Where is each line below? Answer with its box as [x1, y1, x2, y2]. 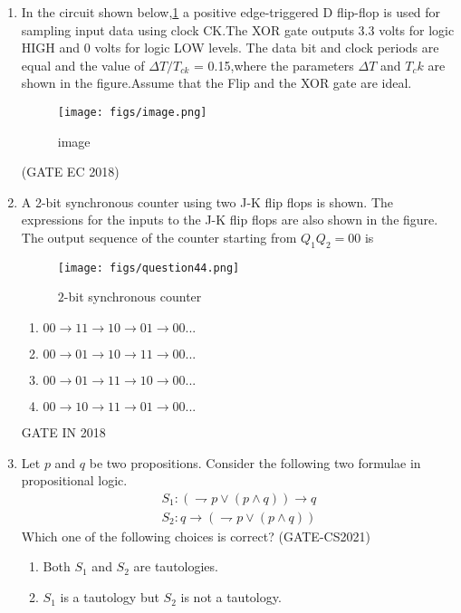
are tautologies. [133, 557, 218, 576]
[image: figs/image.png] [57, 105, 207, 119]
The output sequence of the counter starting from [21, 228, 297, 246]
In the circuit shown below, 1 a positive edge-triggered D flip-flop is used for [21, 3, 441, 21]
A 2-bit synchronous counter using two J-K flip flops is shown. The [21, 192, 394, 211]
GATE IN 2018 [21, 423, 106, 442]
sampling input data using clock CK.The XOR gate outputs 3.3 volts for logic [21, 20, 455, 39]
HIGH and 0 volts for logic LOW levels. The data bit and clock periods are [21, 38, 439, 57]
